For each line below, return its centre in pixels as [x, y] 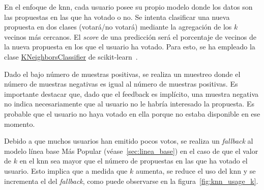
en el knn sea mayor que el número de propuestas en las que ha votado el [134, 161]
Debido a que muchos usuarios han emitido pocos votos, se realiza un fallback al [129, 141]
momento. [20, 124]
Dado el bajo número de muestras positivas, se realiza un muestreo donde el [122, 74]
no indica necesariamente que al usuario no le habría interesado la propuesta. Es [129, 104]
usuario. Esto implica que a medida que [66, 170]
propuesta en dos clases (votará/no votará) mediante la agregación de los [118, 27]
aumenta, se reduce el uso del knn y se [196, 170]
